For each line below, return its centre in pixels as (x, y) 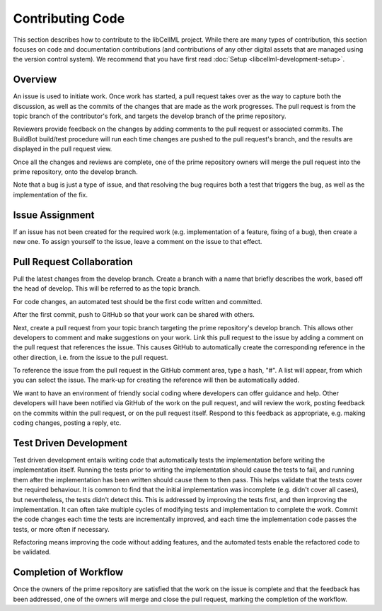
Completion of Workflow (68, 572)
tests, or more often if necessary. (61, 529)
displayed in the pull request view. (63, 149)
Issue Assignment (54, 215)
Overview (35, 80)
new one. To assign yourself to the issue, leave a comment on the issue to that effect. (138, 242)
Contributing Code (69, 18)
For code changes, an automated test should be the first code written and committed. (138, 301)
